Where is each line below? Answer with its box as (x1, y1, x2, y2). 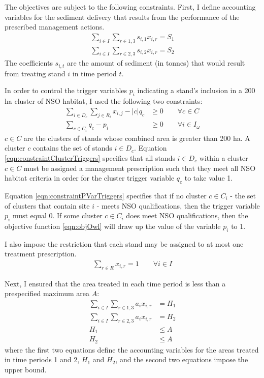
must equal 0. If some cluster (12, 210, 103, 221)
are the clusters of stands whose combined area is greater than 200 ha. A (23, 132, 250, 143)
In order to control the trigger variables (5, 85, 127, 96)
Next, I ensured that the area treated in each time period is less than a (5, 278, 226, 288)
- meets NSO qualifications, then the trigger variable (96, 200, 260, 211)
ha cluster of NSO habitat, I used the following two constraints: (5, 96, 203, 106)
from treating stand (5, 68, 65, 78)
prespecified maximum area (5, 288, 89, 299)
